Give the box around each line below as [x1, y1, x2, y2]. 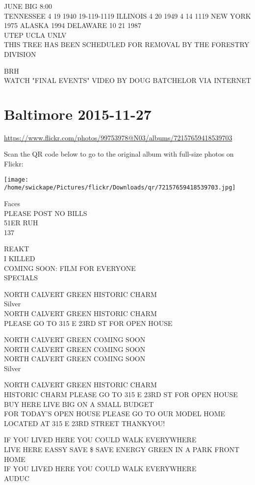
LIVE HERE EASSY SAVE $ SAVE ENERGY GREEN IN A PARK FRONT [4, 444, 240, 455]
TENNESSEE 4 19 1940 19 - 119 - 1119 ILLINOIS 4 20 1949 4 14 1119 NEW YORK [4, 10, 251, 21]
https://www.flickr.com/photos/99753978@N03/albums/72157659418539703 [4, 132, 232, 142]
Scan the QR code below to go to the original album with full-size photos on [4, 149, 234, 159]
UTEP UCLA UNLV [4, 29, 67, 40]
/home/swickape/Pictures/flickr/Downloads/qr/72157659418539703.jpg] [4, 184, 236, 191]
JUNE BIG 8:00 [4, 1, 52, 11]
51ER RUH [4, 217, 38, 228]
